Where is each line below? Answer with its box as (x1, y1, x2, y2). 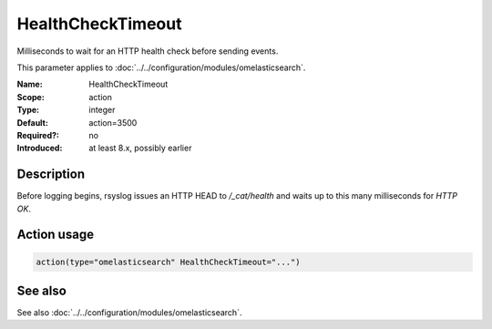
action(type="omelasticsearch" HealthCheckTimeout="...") (36, 256, 301, 267)
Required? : (16, 129, 59, 140)
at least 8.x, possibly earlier (88, 142, 192, 154)
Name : (16, 78, 43, 90)
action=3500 (88, 117, 138, 128)
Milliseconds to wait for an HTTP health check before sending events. (16, 46, 279, 57)
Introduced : (16, 142, 63, 154)
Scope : (16, 91, 45, 102)
